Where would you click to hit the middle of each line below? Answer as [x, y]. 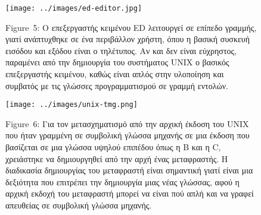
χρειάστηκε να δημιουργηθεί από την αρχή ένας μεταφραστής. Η [117, 158]
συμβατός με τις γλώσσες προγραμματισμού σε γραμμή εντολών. [117, 85]
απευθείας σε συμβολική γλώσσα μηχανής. [79, 205]
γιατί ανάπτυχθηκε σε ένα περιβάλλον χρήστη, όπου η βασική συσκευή [128, 39]
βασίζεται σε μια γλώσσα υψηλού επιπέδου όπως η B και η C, [113, 147]
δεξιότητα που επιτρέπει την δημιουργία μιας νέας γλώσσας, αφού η [122, 181]
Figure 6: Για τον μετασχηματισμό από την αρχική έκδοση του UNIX [127, 123]
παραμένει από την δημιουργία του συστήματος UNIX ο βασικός [117, 62]
